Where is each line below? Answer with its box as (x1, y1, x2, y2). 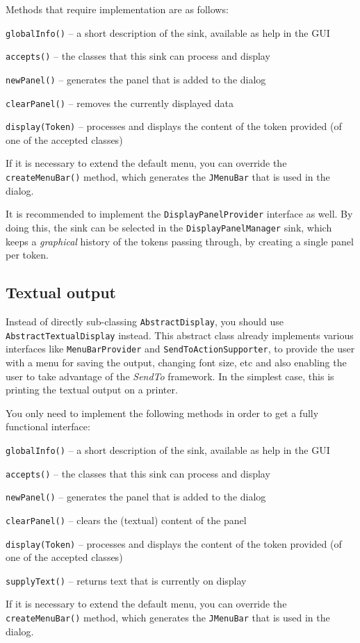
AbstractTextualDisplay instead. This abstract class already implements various (6, 327, 354, 342)
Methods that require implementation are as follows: (6, 2, 229, 16)
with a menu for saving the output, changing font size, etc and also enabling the (6, 355, 347, 369)
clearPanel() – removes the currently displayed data (6, 95, 234, 110)
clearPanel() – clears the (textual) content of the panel (6, 512, 247, 527)
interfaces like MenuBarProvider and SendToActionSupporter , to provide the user (6, 341, 355, 356)
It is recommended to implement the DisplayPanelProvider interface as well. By (6, 206, 353, 221)
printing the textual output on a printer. (6, 382, 178, 397)
